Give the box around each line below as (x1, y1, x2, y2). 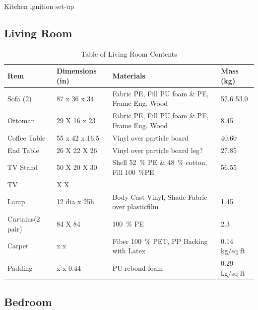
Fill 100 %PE (112, 166, 154, 177)
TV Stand (7, 162, 38, 172)
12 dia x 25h (56, 196, 94, 207)
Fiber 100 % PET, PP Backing (112, 235, 208, 246)
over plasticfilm (112, 201, 159, 212)
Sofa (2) (7, 93, 32, 103)
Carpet (7, 240, 29, 251)
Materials (112, 71, 145, 81)
